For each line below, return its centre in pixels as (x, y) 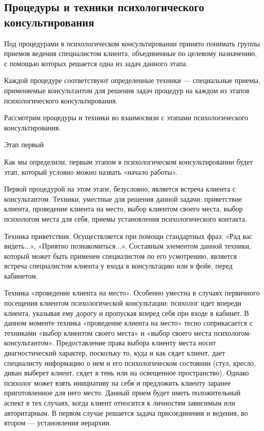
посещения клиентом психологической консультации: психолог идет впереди (123, 303)
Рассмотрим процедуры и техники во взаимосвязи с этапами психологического (126, 117)
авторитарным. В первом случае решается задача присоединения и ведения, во (126, 412)
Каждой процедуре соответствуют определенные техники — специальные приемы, (132, 80)
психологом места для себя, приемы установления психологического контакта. (126, 218)
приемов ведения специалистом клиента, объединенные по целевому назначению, (130, 53)
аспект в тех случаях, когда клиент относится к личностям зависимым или (120, 402)
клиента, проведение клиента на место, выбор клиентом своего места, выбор (123, 209)
